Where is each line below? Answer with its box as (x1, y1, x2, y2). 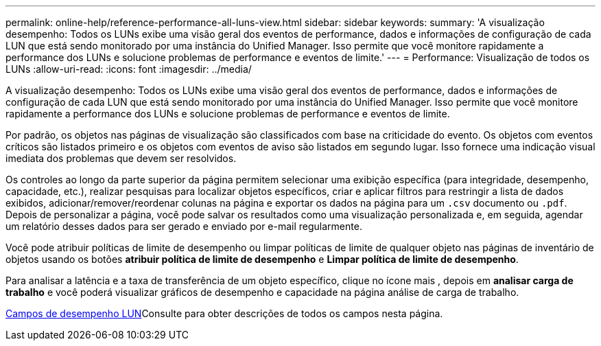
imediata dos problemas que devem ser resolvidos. (5, 152, 237, 164)
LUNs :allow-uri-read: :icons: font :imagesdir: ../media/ (5, 63, 252, 75)
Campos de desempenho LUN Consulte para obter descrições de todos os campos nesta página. (5, 308, 443, 319)
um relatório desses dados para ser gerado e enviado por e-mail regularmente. (5, 220, 362, 232)
